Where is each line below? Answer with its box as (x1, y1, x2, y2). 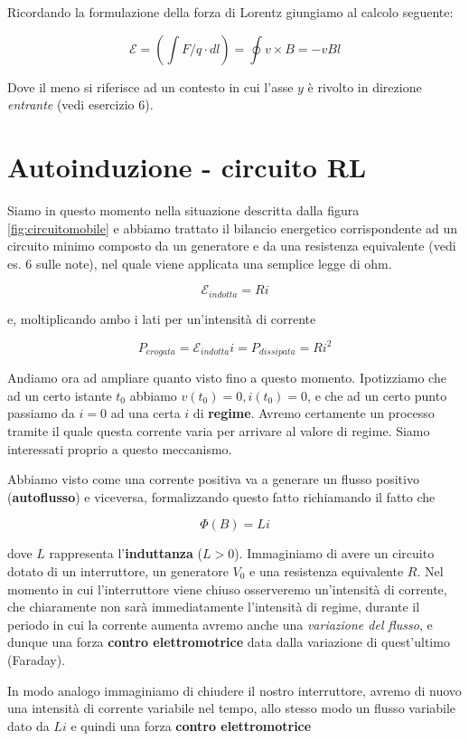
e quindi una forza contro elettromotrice (70, 716, 312, 735)
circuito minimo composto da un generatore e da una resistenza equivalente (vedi (7, 236, 456, 255)
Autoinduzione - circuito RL (7, 147, 367, 185)
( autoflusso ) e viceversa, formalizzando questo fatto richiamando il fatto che (7, 487, 436, 506)
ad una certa (110, 404, 181, 423)
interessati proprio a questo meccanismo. (7, 439, 232, 458)
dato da (7, 716, 50, 735)
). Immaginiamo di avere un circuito (234, 544, 435, 563)
